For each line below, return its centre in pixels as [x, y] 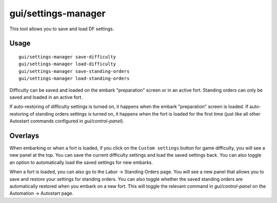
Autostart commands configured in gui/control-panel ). [67, 121]
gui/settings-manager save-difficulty [67, 57]
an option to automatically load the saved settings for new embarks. [81, 162]
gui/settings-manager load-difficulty [67, 64]
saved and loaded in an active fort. [46, 97]
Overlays [24, 135]
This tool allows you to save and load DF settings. [62, 29]
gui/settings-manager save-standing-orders [74, 71]
